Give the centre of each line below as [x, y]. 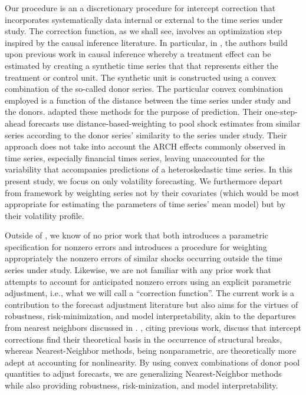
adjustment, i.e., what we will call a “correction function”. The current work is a [150, 293]
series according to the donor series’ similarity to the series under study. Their [146, 135]
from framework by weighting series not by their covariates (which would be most [152, 192]
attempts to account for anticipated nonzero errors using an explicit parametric [148, 281]
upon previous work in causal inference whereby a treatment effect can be [138, 54]
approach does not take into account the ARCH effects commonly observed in [145, 146]
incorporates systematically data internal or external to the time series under [144, 19]
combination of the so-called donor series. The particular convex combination [144, 89]
